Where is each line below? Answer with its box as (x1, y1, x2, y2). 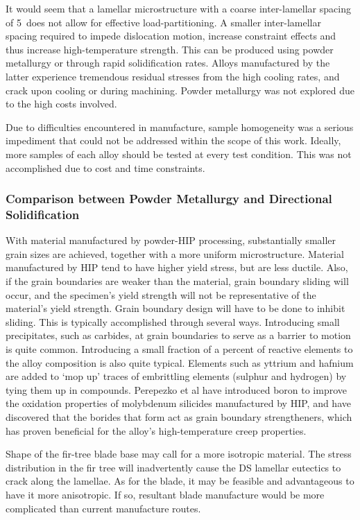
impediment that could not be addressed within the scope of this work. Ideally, (6, 133, 341, 148)
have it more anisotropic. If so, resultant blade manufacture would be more (6, 487, 325, 501)
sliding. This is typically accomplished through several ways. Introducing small (6, 314, 340, 329)
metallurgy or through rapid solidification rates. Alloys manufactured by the (6, 55, 330, 70)
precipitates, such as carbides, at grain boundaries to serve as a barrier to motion (6, 328, 351, 343)
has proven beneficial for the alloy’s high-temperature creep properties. (6, 423, 307, 437)
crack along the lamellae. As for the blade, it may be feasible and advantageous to (6, 474, 354, 488)
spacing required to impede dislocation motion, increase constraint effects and (6, 28, 336, 43)
